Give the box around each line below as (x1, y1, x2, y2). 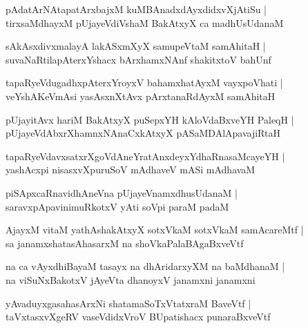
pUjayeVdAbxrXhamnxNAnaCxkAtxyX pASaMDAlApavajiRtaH (6, 126, 280, 140)
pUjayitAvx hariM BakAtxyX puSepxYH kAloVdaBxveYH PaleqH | (6, 112, 294, 126)
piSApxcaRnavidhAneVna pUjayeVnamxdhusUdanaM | (6, 185, 238, 200)
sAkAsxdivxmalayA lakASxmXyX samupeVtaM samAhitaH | (6, 39, 266, 53)
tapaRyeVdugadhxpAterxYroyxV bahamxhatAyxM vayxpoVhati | (6, 75, 283, 90)
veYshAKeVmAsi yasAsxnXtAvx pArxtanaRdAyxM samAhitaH (6, 88, 276, 103)
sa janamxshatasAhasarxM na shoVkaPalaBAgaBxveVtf (6, 235, 244, 250)
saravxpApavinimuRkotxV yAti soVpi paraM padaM (6, 199, 229, 213)
